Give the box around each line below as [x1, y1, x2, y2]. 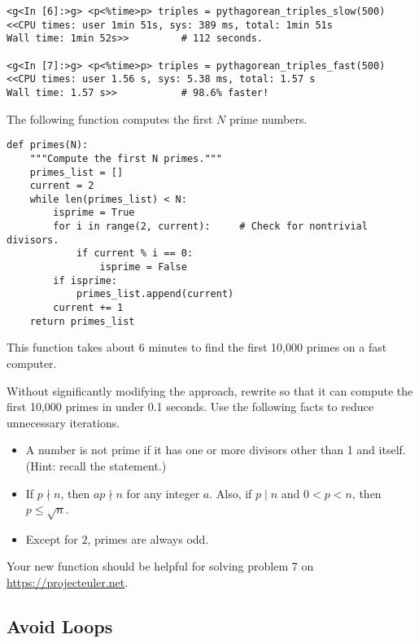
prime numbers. [229, 110, 308, 127]
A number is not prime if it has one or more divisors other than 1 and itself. [25, 441, 406, 458]
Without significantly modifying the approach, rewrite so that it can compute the [7, 382, 413, 399]
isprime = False [99, 261, 187, 273]
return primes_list [29, 315, 135, 327]
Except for [25, 530, 78, 547]
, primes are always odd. [87, 530, 209, 547]
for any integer [126, 484, 200, 501]
